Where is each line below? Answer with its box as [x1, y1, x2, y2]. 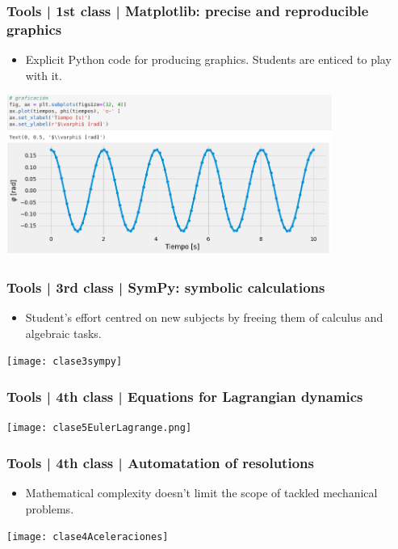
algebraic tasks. [25, 324, 102, 341]
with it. [25, 66, 62, 83]
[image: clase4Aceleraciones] [6, 531, 169, 543]
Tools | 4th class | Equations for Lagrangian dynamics [6, 386, 363, 406]
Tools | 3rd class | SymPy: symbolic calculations [6, 277, 325, 297]
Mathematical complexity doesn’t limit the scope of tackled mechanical [25, 484, 378, 501]
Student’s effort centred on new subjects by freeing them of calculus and [25, 309, 383, 326]
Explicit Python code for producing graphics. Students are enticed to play [25, 51, 392, 68]
